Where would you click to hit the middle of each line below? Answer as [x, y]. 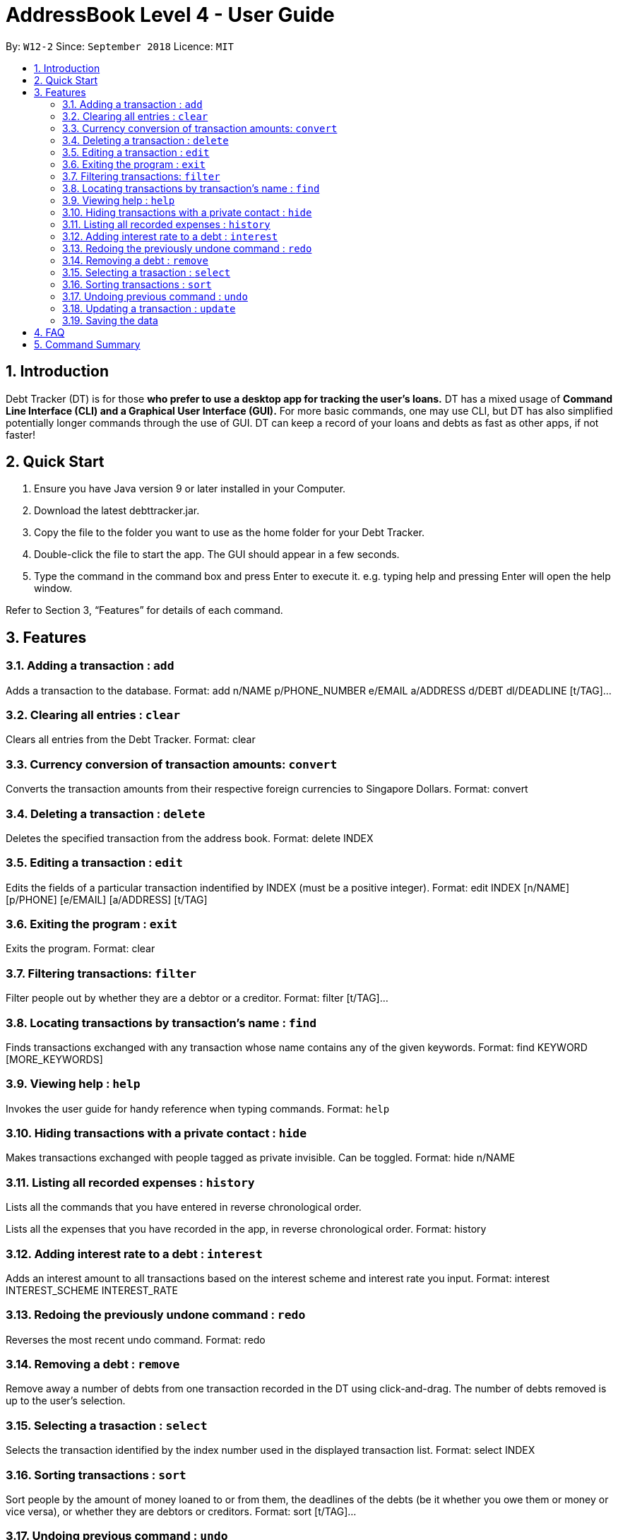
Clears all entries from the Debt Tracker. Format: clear [131, 740]
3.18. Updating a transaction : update [149, 308]
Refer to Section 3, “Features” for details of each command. [144, 610]
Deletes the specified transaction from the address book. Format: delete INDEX [190, 838]
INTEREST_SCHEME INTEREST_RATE [92, 1290]
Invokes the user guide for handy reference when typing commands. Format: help [198, 1108]
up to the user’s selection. [66, 1401]
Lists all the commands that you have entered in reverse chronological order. [184, 1207]
